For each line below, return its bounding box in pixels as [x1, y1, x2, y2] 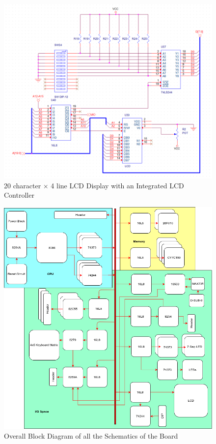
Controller [4, 190, 34, 200]
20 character [4, 180, 41, 190]
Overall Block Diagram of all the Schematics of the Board [4, 430, 178, 441]
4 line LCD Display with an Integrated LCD [51, 180, 184, 190]
